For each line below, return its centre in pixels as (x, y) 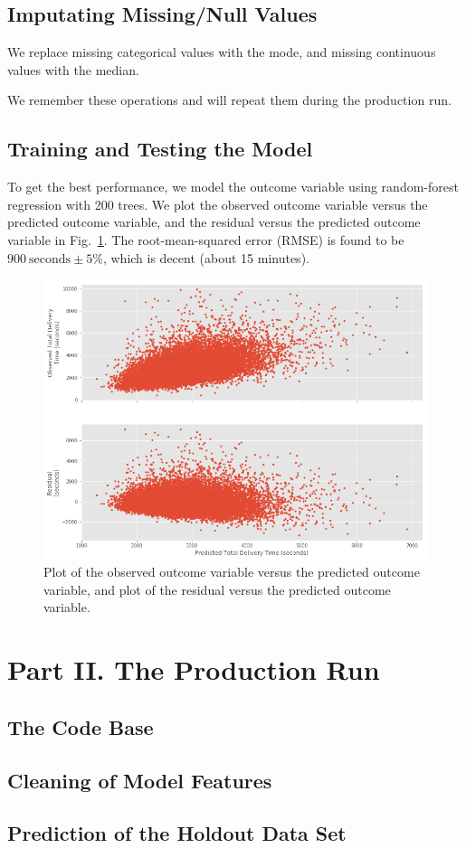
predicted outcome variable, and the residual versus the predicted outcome (214, 222)
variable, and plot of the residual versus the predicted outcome (217, 589)
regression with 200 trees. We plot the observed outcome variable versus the (218, 204)
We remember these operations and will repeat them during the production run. (229, 100)
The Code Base (81, 726)
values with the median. (73, 69)
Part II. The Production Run (194, 669)
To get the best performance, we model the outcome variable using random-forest (233, 187)
